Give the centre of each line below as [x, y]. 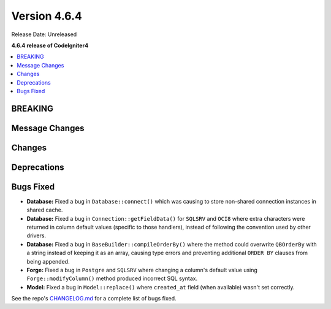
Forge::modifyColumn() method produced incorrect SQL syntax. [112, 278]
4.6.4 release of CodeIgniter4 [50, 45]
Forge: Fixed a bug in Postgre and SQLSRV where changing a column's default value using [142, 270]
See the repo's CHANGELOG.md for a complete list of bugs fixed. [94, 299]
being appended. [48, 261]
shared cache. [45, 210]
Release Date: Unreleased [44, 34]
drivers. [36, 235]
